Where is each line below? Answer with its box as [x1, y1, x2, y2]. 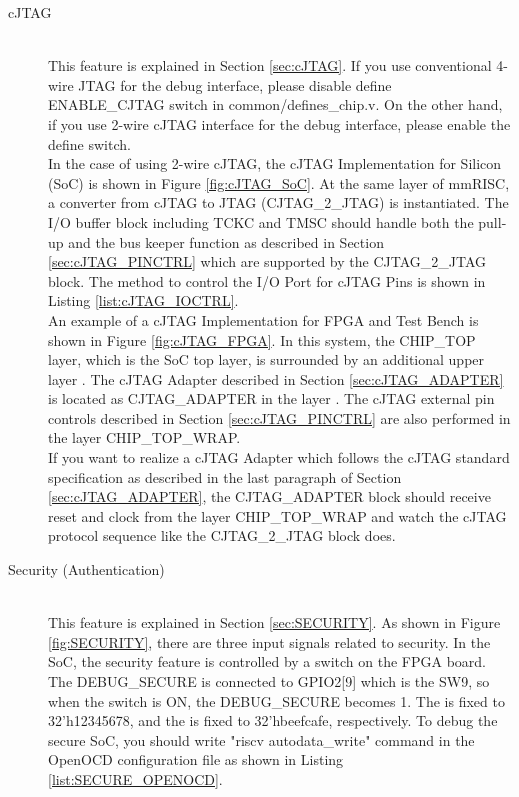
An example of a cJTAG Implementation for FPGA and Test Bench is [48, 309, 479, 330]
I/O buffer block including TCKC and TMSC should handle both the [48, 211, 474, 232]
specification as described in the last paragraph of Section [48, 466, 402, 487]
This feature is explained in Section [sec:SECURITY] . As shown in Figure [48, 612, 501, 633]
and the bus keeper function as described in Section [68, 231, 384, 252]
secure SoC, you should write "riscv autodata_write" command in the [48, 729, 475, 750]
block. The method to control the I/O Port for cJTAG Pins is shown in [48, 270, 486, 291]
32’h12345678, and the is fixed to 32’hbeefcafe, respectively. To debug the [48, 710, 498, 731]
